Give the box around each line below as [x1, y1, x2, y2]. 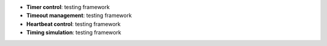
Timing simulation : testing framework [26, 29, 121, 36]
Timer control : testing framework [26, 4, 110, 10]
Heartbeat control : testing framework [26, 20, 121, 27]
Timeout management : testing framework [26, 12, 132, 19]
